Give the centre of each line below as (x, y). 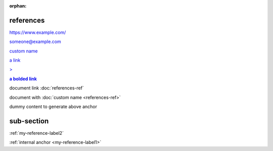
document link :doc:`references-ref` (47, 88)
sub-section (29, 121)
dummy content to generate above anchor (53, 107)
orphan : (18, 6)
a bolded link (23, 79)
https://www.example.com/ (38, 32)
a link (15, 60)
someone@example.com (35, 42)
